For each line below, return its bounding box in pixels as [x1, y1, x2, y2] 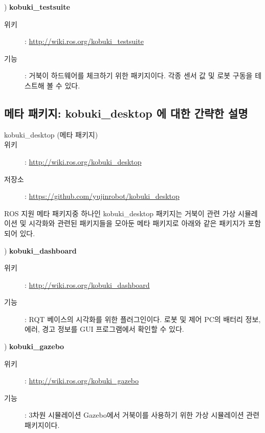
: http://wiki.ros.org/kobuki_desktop [25, 156, 142, 167]
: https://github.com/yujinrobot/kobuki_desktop [25, 191, 180, 201]
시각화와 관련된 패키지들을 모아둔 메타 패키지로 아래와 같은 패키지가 [28, 218, 246, 229]
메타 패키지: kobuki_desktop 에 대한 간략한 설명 [4, 105, 248, 121]
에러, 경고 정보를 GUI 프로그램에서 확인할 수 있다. [25, 324, 184, 334]
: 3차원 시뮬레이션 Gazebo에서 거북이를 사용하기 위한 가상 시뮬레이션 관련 [25, 409, 260, 420]
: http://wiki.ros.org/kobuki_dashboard [25, 279, 150, 290]
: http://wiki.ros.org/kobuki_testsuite [25, 36, 144, 47]
